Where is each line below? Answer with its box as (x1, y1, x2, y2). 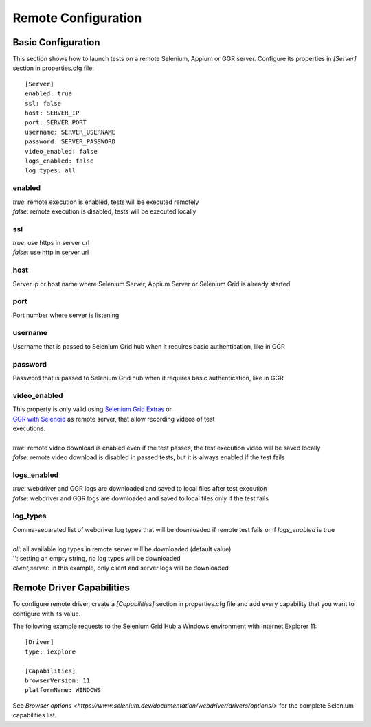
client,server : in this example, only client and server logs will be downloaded (12, 564, 229, 573)
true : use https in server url (12, 239, 90, 247)
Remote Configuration (12, 10, 142, 25)
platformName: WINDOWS (25, 686, 102, 694)
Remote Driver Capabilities (12, 582, 131, 594)
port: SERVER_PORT (25, 119, 87, 126)
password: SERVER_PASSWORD (25, 138, 116, 146)
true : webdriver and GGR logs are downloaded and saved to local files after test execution (12, 485, 267, 493)
